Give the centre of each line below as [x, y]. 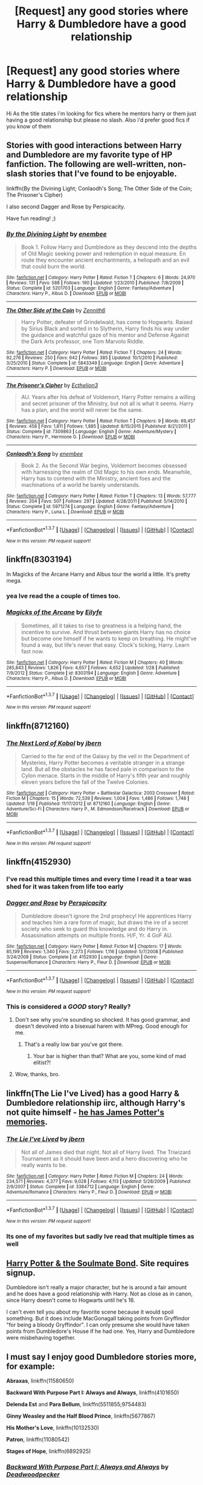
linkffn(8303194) [39, 559]
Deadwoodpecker [33, 1475]
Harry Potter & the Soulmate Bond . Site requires [98, 1263]
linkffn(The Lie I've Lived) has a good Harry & [93, 1093]
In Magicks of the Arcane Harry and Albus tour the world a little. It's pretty [98, 574]
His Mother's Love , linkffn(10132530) [53, 1428]
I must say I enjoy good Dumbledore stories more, [101, 1357]
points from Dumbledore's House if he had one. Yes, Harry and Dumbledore [101, 1331]
